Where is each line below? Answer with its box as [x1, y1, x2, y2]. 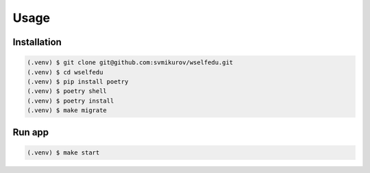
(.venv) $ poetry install [27, 96, 114, 105]
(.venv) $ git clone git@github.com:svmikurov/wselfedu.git [27, 59, 234, 66]
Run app [12, 127, 49, 138]
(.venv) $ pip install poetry [27, 77, 129, 85]
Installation [12, 36, 62, 48]
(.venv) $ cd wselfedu [27, 68, 103, 76]
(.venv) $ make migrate [27, 107, 108, 114]
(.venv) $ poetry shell [27, 88, 108, 95]
